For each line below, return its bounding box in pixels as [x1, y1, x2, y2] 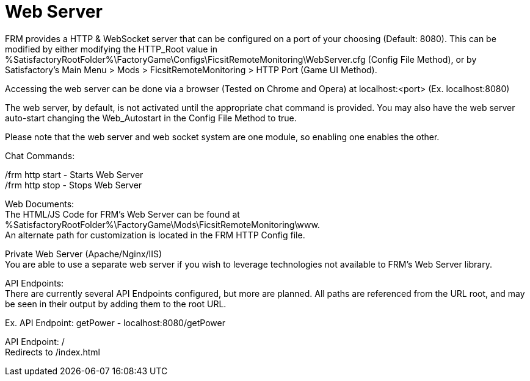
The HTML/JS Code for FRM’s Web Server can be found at [5, 208, 240, 219]
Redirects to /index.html [5, 346, 100, 357]
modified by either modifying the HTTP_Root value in [5, 43, 218, 54]
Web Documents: [5, 198, 74, 209]
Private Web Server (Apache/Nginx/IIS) [5, 248, 162, 259]
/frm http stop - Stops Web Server [5, 179, 142, 190]
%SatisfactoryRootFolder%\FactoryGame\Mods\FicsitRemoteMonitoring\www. [5, 219, 320, 230]
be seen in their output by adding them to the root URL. [5, 298, 227, 309]
